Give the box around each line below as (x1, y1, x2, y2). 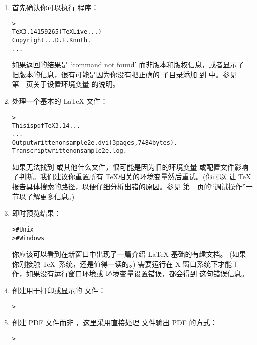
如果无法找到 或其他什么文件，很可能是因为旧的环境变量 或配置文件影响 (12, 161, 249, 172)
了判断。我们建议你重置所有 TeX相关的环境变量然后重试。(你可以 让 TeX (12, 171, 251, 182)
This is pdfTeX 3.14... (12, 122, 80, 130)
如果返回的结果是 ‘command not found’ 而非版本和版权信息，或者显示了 (12, 59, 244, 70)
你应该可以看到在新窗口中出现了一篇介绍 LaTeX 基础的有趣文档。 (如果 (12, 249, 246, 259)
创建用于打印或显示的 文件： (12, 285, 106, 295)
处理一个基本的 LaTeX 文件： (12, 96, 108, 106)
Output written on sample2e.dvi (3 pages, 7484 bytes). (12, 139, 178, 146)
